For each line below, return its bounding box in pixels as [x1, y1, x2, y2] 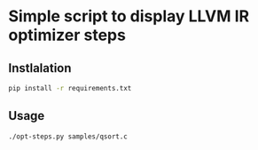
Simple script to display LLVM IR [8, 6, 250, 27]
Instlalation [8, 60, 72, 75]
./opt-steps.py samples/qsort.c [8, 131, 128, 141]
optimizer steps [8, 25, 126, 45]
